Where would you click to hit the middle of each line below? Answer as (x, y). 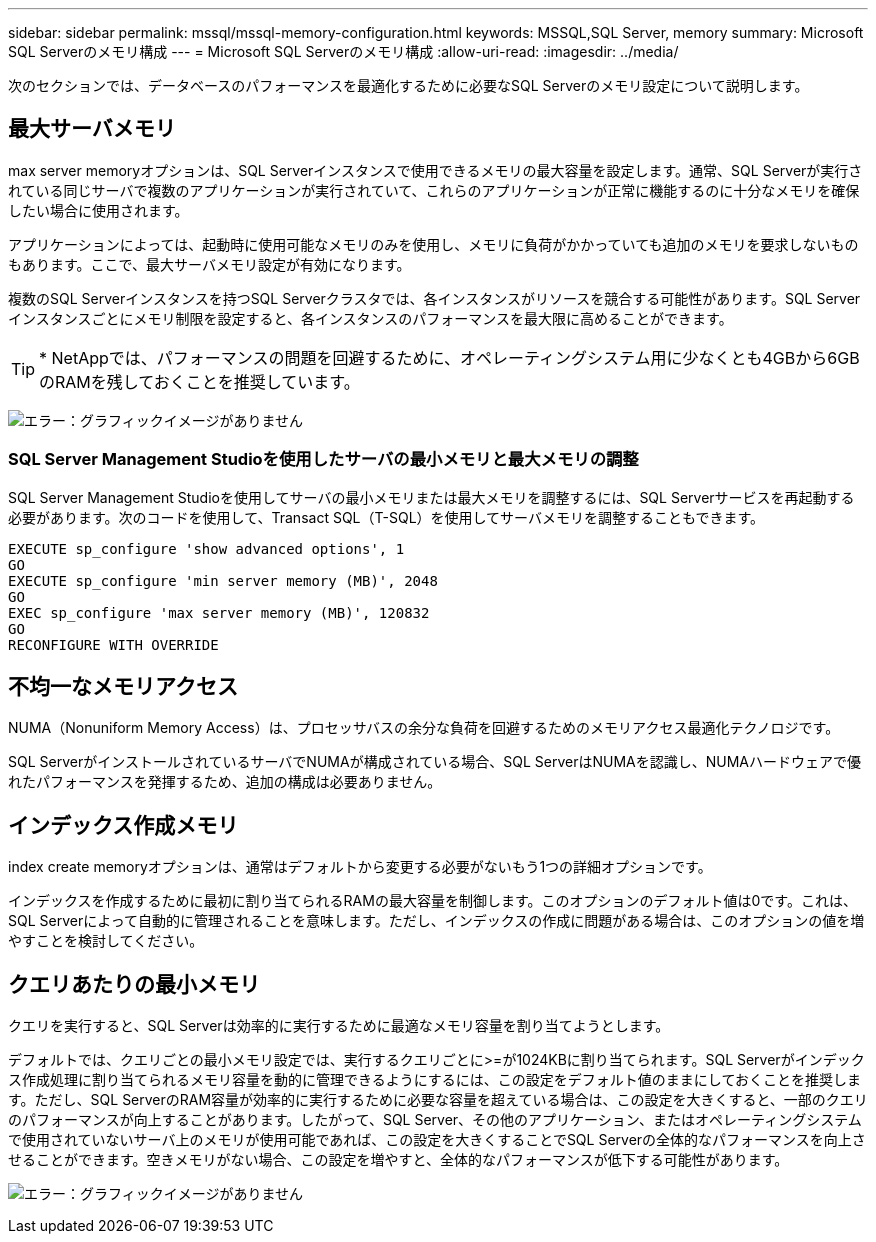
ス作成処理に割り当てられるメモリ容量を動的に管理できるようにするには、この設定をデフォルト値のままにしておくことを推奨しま (435, 1080)
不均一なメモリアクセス (123, 687)
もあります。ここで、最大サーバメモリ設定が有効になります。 (209, 264)
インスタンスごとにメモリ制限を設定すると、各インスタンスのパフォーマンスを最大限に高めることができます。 (370, 318)
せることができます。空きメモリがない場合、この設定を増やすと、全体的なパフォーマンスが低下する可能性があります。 (398, 1160)
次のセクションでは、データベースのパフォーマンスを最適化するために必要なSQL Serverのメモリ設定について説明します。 (408, 85)
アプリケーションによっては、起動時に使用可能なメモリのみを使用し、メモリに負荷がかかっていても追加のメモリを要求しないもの (433, 244)
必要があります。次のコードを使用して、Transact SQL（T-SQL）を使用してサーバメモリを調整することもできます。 (386, 517)
